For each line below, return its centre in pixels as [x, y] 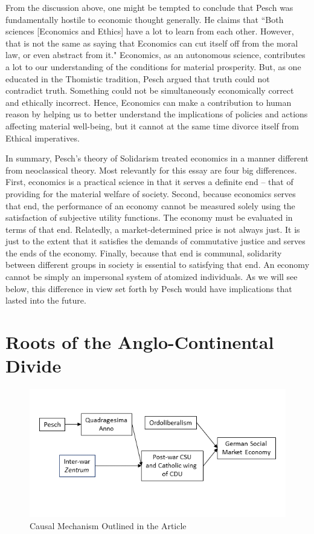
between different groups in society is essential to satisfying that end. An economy [158, 265]
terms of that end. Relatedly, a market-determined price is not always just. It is [153, 229]
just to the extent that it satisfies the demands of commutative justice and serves [155, 241]
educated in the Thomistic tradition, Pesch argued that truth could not [138, 78]
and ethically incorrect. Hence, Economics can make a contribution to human [149, 102]
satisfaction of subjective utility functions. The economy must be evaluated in [149, 217]
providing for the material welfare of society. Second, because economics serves [151, 193]
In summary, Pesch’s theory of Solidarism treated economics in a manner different [157, 158]
